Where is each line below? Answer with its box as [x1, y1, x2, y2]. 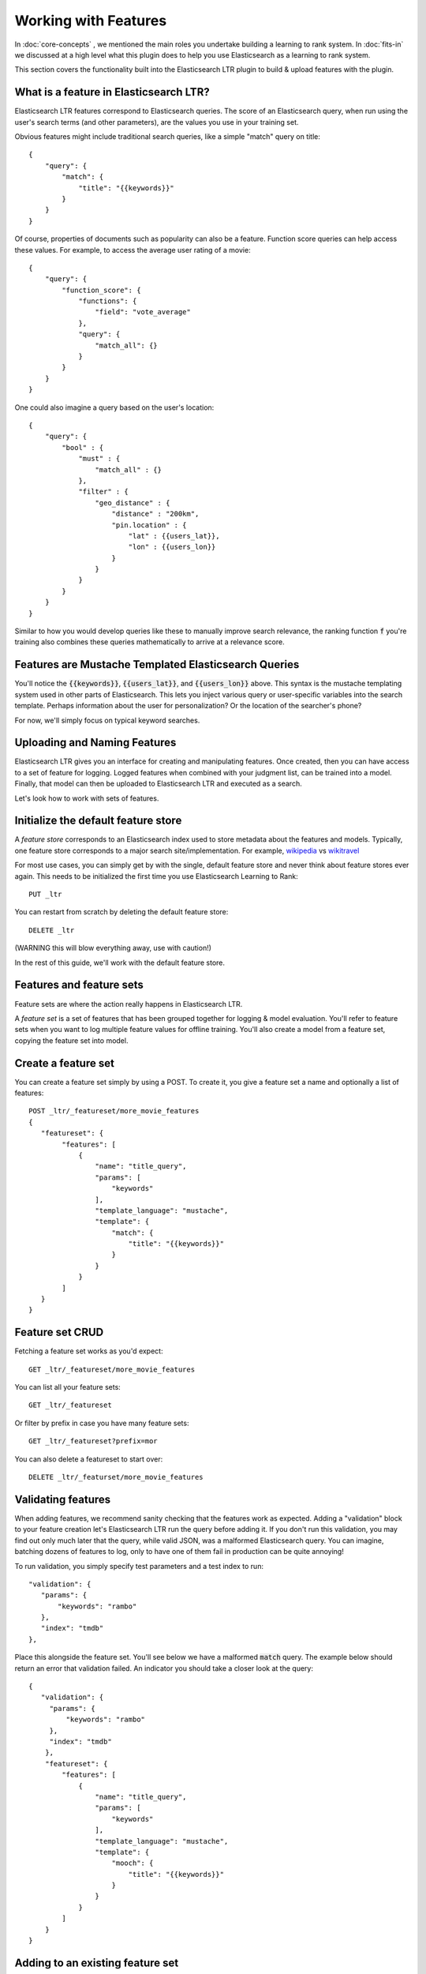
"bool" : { [62, 443, 104, 452]
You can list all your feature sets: [14, 1383, 121, 1392]
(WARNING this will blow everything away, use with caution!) [14, 944, 212, 953]
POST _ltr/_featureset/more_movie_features [28, 1106, 200, 1116]
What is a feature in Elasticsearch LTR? [14, 85, 210, 99]
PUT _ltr [28, 890, 62, 899]
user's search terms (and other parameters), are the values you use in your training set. [14, 117, 299, 126]
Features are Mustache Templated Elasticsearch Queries [14, 658, 300, 671]
